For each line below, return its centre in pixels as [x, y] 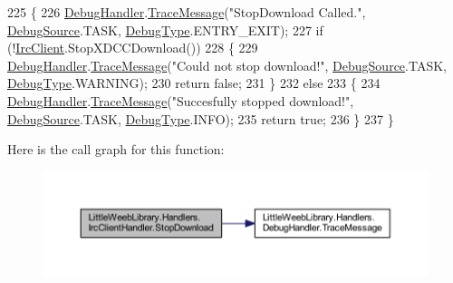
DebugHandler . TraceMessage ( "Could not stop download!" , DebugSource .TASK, [227, 65]
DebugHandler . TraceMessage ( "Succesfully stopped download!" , [181, 100]
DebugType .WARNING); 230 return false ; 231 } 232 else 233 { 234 [194, 83]
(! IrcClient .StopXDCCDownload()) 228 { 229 [133, 48]
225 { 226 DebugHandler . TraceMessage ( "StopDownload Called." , [187, 12]
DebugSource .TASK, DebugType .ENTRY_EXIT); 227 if [165, 29]
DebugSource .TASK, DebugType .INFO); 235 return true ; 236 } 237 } [201, 118]
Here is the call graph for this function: [116, 149]
